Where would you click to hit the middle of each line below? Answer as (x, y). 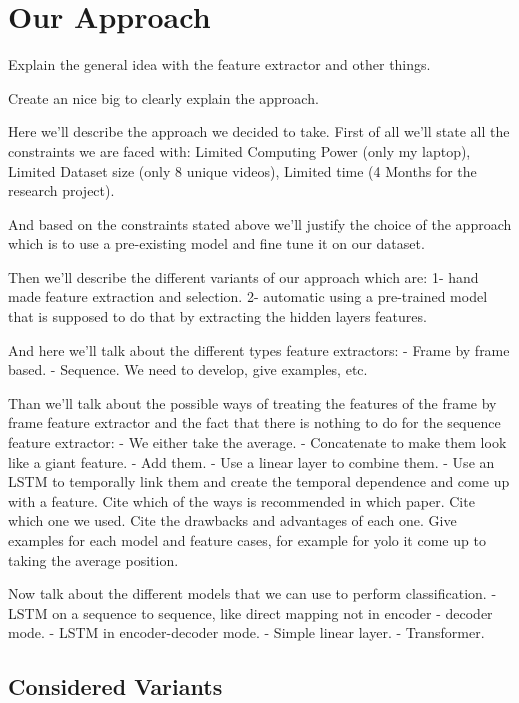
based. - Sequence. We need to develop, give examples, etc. (188, 369)
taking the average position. (93, 559)
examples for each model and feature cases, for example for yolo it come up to (247, 540)
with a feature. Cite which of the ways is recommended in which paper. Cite (241, 500)
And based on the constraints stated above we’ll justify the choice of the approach (260, 223)
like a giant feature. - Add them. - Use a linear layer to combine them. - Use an (251, 461)
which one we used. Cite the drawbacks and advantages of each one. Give (232, 520)
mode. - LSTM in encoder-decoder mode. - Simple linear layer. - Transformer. (246, 632)
